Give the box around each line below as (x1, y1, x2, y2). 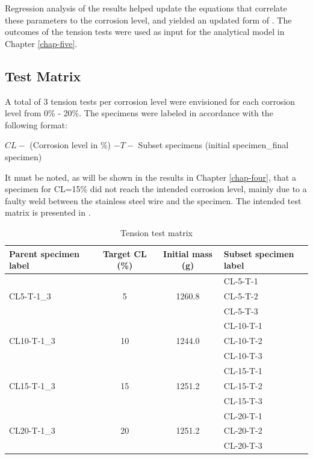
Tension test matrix (120, 226, 193, 239)
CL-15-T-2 (223, 379, 262, 392)
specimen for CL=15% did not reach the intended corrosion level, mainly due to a (5, 183, 307, 195)
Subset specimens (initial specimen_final (138, 139, 289, 151)
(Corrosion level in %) (29, 139, 111, 151)
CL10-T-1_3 (9, 334, 55, 347)
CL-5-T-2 (223, 289, 258, 302)
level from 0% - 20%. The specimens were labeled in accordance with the (5, 107, 273, 119)
